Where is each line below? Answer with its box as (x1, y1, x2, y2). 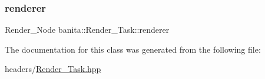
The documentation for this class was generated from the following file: (5, 43, 261, 55)
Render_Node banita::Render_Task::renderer (5, 23, 170, 36)
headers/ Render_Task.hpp (5, 63, 101, 75)
